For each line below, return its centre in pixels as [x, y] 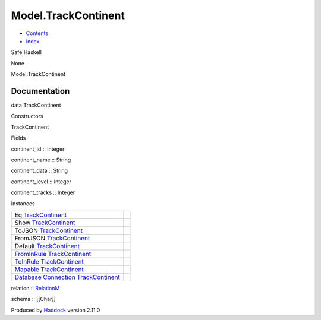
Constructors [27, 116]
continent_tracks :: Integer [43, 192]
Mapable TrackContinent [49, 269]
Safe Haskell [26, 52]
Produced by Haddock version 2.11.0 [56, 310]
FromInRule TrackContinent [53, 254]
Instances [23, 203]
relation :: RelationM [35, 288]
